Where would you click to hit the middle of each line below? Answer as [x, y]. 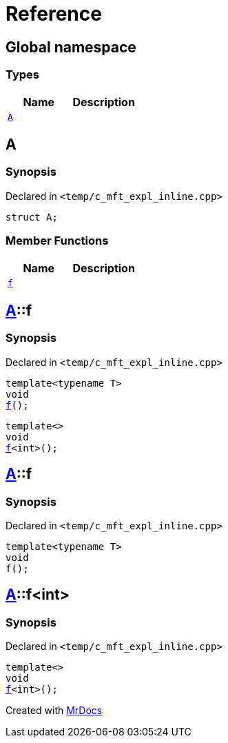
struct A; [32, 217]
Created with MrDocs [54, 711]
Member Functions [57, 241]
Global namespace [71, 47]
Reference [54, 14]
